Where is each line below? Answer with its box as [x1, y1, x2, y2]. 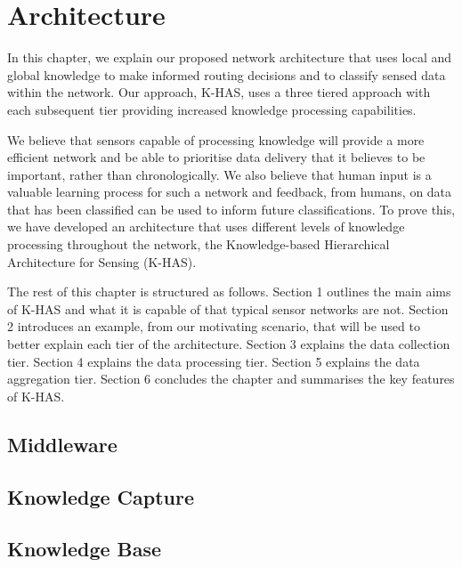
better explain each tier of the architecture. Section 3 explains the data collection [7, 335, 450, 353]
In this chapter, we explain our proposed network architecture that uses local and [7, 48, 452, 67]
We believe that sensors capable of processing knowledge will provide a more [7, 130, 425, 149]
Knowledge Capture [7, 482, 194, 510]
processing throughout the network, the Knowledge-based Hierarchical [7, 235, 390, 254]
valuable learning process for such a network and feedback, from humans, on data [7, 182, 452, 201]
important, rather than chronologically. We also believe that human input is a [7, 165, 432, 183]
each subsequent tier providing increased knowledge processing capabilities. [7, 100, 417, 118]
